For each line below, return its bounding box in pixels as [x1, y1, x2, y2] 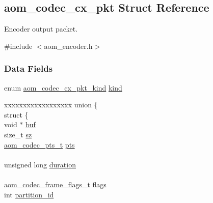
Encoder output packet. [4, 23, 78, 34]
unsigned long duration [4, 159, 76, 169]
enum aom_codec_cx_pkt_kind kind [4, 82, 122, 93]
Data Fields [4, 62, 53, 75]
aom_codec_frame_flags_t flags [4, 179, 107, 189]
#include [4, 40, 33, 51]
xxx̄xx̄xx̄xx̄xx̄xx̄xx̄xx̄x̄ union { [4, 99, 98, 110]
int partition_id [4, 189, 54, 199]
